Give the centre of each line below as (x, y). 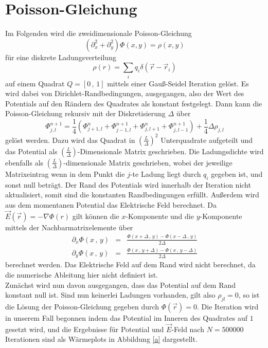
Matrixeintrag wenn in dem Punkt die (65, 173)
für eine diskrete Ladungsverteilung (61, 57)
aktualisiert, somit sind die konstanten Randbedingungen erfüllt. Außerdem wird (132, 195)
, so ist (249, 295)
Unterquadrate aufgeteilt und (207, 140)
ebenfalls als (24, 162)
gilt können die (96, 216)
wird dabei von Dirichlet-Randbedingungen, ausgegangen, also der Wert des (125, 93)
